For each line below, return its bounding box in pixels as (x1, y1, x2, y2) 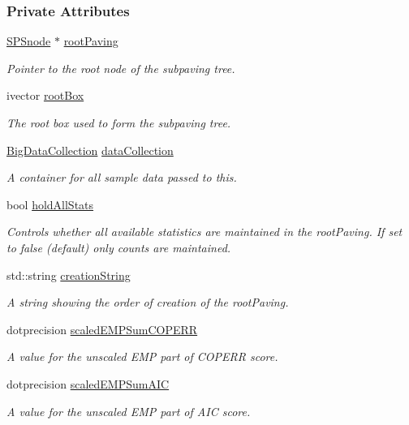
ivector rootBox (6, 87, 84, 104)
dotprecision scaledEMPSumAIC (6, 375, 170, 392)
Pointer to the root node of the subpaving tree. (6, 59, 235, 76)
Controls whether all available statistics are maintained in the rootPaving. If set (6, 223, 403, 240)
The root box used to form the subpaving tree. (6, 114, 231, 131)
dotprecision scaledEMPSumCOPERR (6, 320, 198, 337)
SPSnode (6, 32, 51, 49)
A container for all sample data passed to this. (6, 169, 237, 186)
